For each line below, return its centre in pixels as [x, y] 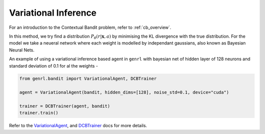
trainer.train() [39, 113]
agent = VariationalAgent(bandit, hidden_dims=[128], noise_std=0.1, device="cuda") [124, 92]
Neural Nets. [22, 50]
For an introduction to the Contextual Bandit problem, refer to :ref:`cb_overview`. [90, 27]
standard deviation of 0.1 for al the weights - [53, 66]
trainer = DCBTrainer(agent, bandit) [65, 106]
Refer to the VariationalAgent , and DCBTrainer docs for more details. [78, 126]
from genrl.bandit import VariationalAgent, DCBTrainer [88, 79]
